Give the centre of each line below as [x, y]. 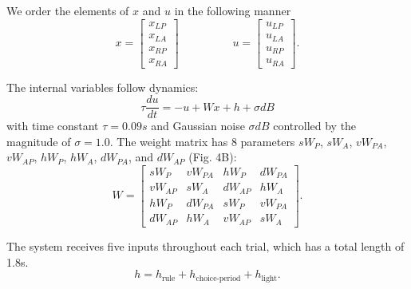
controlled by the [315, 126]
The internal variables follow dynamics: [103, 87]
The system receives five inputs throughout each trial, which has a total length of [205, 245]
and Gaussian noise [198, 126]
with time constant [53, 126]
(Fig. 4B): [213, 157]
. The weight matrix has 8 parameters [202, 141]
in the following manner [233, 10]
